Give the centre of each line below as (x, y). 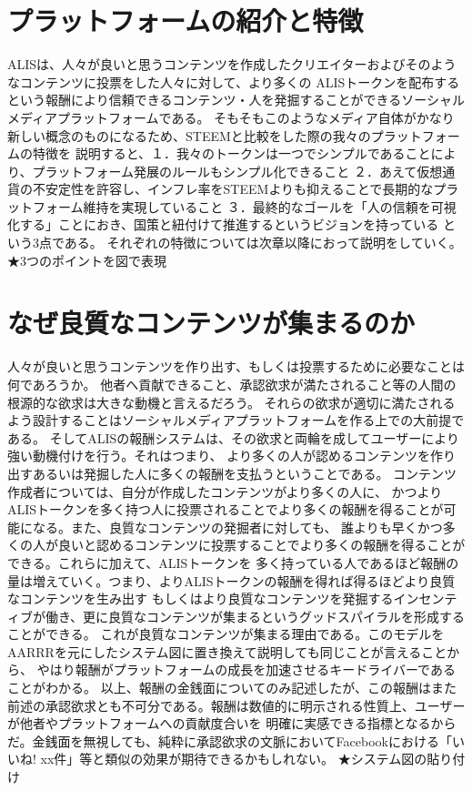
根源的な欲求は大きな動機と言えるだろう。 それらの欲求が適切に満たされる (231, 402)
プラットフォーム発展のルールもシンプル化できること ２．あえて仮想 (237, 171)
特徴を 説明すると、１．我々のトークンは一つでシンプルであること (231, 153)
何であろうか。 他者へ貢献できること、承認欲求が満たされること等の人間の (232, 384)
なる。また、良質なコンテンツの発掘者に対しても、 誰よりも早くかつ (237, 527)
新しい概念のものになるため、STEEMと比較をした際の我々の (189, 135)
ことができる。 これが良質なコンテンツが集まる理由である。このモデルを (226, 634)
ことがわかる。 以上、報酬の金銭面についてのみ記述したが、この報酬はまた (232, 688)
